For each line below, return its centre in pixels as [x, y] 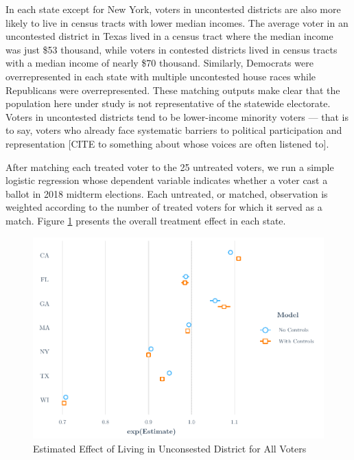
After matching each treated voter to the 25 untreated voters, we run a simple [170, 166]
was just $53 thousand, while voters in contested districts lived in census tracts [172, 49]
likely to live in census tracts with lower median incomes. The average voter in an [177, 22]
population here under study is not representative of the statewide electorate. [168, 103]
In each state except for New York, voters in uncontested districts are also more [173, 9]
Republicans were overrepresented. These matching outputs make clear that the [173, 90]
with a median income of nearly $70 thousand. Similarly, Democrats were [160, 63]
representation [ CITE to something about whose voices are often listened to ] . [167, 143]
